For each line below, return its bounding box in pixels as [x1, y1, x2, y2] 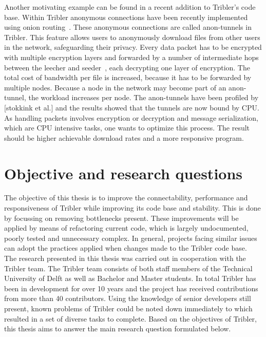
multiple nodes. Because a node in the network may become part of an [4, 82, 226, 92]
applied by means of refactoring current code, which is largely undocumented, [4, 222, 249, 233]
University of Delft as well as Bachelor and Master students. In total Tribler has [4, 273, 256, 284]
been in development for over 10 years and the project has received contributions [4, 283, 258, 293]
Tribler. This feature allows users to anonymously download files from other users [4, 31, 260, 42]
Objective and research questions [4, 162, 243, 183]
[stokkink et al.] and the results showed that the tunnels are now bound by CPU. [4, 102, 259, 113]
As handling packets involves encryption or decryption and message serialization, [4, 112, 258, 123]
